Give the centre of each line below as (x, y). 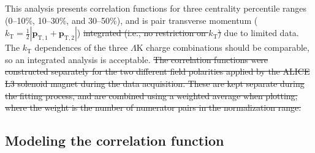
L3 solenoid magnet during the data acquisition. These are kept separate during (155, 83)
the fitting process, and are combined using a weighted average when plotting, (151, 95)
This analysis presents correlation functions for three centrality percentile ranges (156, 8)
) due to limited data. (258, 33)
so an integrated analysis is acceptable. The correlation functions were (137, 59)
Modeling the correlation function (115, 140)
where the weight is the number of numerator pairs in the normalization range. (153, 107)
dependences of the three (81, 47)
